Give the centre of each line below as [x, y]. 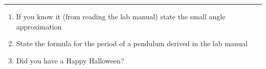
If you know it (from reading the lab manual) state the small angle [121, 16]
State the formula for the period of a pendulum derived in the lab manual [132, 43]
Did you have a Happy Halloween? [70, 60]
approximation [39, 26]
